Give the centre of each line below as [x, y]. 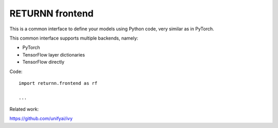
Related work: [24, 109]
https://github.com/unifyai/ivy [41, 119]
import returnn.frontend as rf [58, 83]
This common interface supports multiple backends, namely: [74, 38]
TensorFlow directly [43, 62]
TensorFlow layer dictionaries [54, 54]
